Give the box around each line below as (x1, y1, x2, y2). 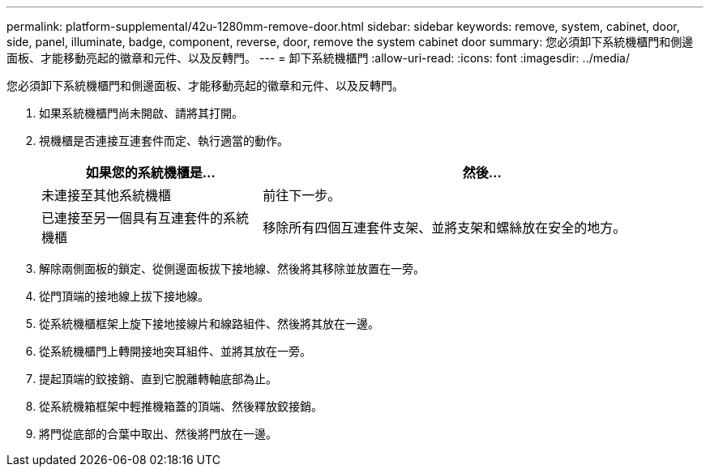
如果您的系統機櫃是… (85, 164, 216, 181)
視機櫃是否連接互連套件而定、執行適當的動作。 (39, 134, 289, 147)
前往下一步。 (263, 187, 341, 203)
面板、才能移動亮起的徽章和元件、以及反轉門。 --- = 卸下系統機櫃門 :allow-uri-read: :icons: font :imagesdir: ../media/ (6, 51, 631, 65)
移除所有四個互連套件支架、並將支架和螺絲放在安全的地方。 (263, 219, 627, 236)
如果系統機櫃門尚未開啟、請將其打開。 (39, 106, 243, 120)
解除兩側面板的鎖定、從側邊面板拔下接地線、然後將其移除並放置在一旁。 (39, 262, 425, 275)
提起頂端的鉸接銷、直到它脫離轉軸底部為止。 (39, 372, 277, 386)
